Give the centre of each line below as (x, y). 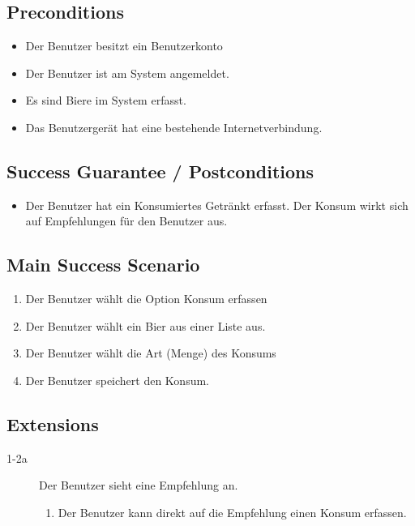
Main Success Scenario (103, 265)
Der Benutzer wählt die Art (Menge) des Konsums (151, 353)
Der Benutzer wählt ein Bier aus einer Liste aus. (145, 325)
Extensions (53, 423)
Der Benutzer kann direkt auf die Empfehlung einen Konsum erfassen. (232, 512)
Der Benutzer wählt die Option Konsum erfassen (146, 299)
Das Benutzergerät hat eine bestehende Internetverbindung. (174, 127)
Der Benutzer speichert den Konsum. (117, 380)
